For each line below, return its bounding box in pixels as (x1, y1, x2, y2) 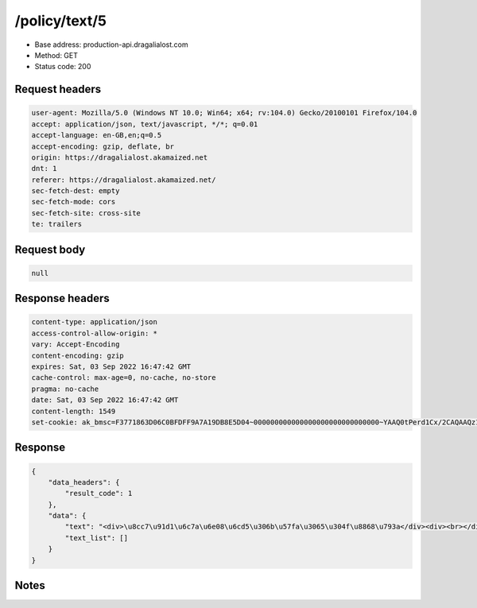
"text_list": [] (64, 533, 129, 542)
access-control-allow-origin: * (31, 328, 158, 338)
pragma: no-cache (31, 384, 99, 393)
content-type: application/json (31, 318, 158, 327)
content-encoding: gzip (31, 350, 125, 360)
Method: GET (34, 50, 79, 60)
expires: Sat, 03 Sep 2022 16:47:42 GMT (31, 362, 191, 371)
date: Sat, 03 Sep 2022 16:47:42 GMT (31, 396, 179, 405)
